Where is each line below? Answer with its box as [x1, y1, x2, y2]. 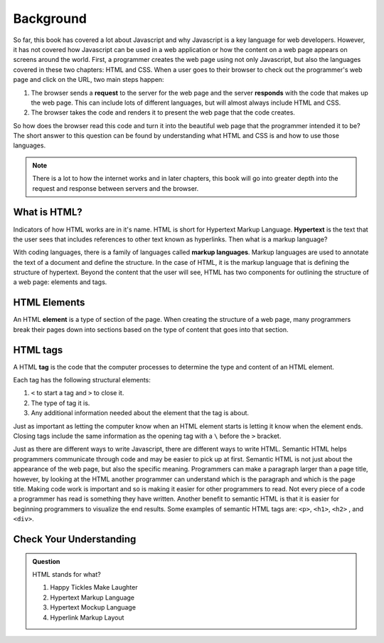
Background [13, 11, 87, 26]
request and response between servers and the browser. [32, 184, 199, 192]
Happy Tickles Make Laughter [50, 583, 138, 592]
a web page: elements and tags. [13, 278, 107, 286]
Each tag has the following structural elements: [13, 376, 151, 385]
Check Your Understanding [13, 533, 137, 545]
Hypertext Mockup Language [50, 603, 137, 612]
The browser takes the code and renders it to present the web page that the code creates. [31, 108, 295, 117]
